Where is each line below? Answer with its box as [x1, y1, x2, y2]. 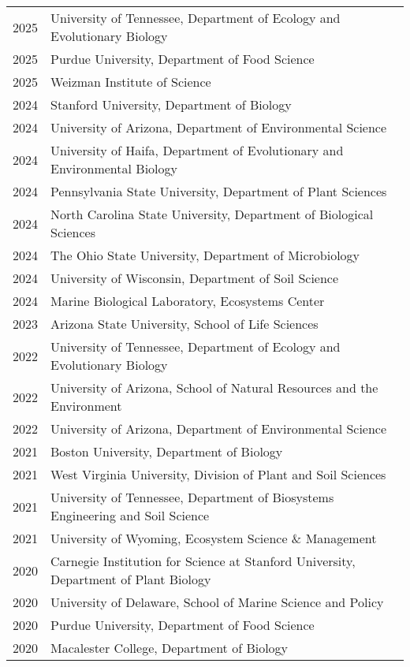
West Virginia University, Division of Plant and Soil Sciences [50, 465, 386, 483]
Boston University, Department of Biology [50, 442, 283, 460]
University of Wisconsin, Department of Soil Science [50, 269, 339, 287]
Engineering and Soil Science [50, 506, 210, 524]
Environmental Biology [50, 159, 177, 177]
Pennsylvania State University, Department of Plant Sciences [50, 182, 387, 200]
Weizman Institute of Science [50, 73, 211, 91]
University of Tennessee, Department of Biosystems [50, 488, 334, 506]
